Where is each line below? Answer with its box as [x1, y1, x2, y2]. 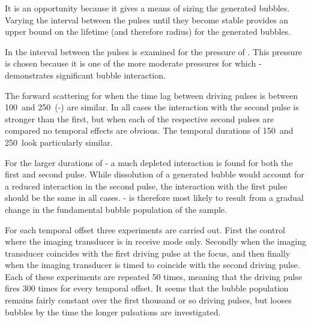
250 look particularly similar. [5, 136, 113, 148]
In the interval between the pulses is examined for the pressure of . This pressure [5, 45, 303, 58]
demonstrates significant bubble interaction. [5, 68, 166, 81]
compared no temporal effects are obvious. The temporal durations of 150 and [5, 124, 294, 137]
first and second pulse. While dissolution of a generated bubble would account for [5, 168, 304, 180]
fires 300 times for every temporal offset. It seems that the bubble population [5, 282, 289, 294]
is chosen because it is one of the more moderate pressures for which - [5, 57, 262, 70]
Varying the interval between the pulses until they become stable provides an [5, 13, 289, 26]
